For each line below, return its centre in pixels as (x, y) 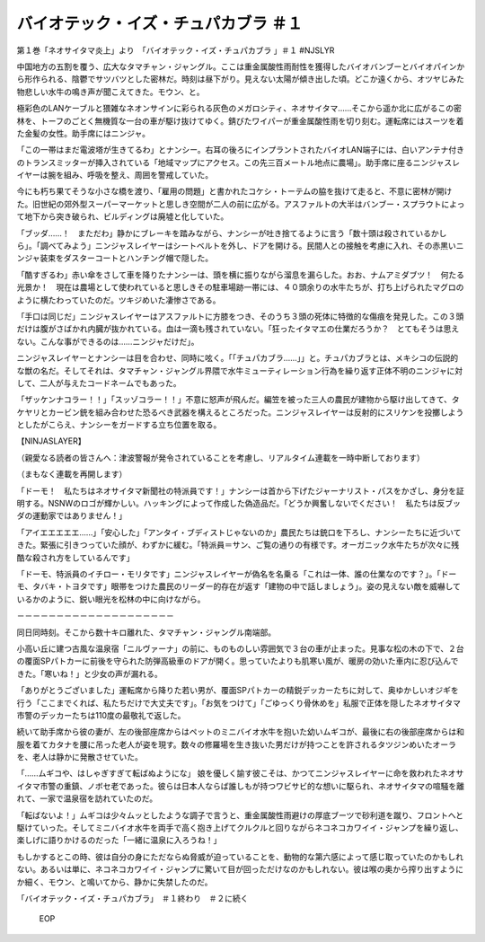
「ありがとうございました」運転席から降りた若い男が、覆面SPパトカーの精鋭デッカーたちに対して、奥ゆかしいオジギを (238, 691)
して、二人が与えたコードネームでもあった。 (99, 383)
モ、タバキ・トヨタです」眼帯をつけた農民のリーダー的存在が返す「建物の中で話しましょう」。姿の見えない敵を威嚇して (239, 586)
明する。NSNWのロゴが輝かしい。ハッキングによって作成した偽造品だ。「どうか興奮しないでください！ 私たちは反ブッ (239, 504)
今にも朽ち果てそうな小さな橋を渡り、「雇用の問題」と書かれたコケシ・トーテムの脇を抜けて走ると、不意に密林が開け (234, 191)
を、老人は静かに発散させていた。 (79, 757)
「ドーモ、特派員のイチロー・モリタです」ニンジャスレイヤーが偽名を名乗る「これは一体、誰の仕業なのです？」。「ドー (237, 574)
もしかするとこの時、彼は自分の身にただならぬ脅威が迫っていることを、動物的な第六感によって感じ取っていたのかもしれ (240, 857)
